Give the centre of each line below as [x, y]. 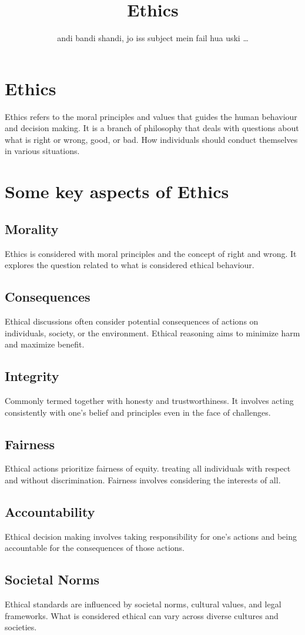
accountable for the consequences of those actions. [95, 548]
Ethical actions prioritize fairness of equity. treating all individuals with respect [148, 468]
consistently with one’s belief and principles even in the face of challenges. [138, 412]
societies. [21, 627]
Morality [32, 228]
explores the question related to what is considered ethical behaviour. [130, 265]
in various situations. [42, 151]
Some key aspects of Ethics [117, 191]
